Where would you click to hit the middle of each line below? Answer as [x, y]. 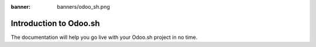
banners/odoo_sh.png [84, 7]
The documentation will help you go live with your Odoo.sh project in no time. [104, 37]
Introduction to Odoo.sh [55, 23]
